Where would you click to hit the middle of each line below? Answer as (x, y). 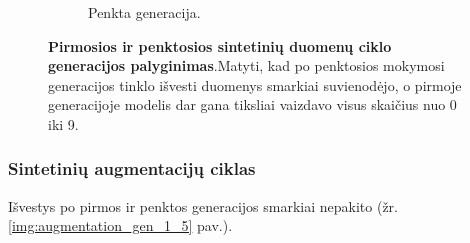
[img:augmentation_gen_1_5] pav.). (120, 225)
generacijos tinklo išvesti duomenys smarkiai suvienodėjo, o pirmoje (255, 84)
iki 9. (63, 123)
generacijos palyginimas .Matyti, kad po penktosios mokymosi (246, 65)
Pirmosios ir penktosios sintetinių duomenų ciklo (220, 45)
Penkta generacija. (144, 12)
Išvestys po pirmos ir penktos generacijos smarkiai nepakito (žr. (203, 205)
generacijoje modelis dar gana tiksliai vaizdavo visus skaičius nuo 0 (252, 104)
